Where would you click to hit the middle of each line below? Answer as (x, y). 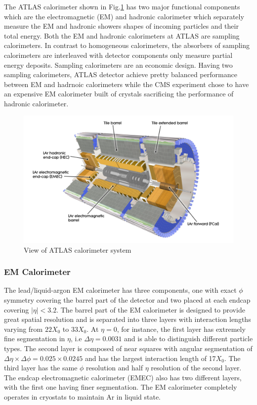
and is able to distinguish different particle (189, 338)
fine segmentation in (35, 338)
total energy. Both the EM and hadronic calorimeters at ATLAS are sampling (122, 35)
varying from (23, 329)
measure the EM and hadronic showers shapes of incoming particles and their (121, 26)
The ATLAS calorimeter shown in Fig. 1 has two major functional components (122, 6)
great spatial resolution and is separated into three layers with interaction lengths (128, 319)
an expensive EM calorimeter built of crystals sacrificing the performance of (119, 94)
